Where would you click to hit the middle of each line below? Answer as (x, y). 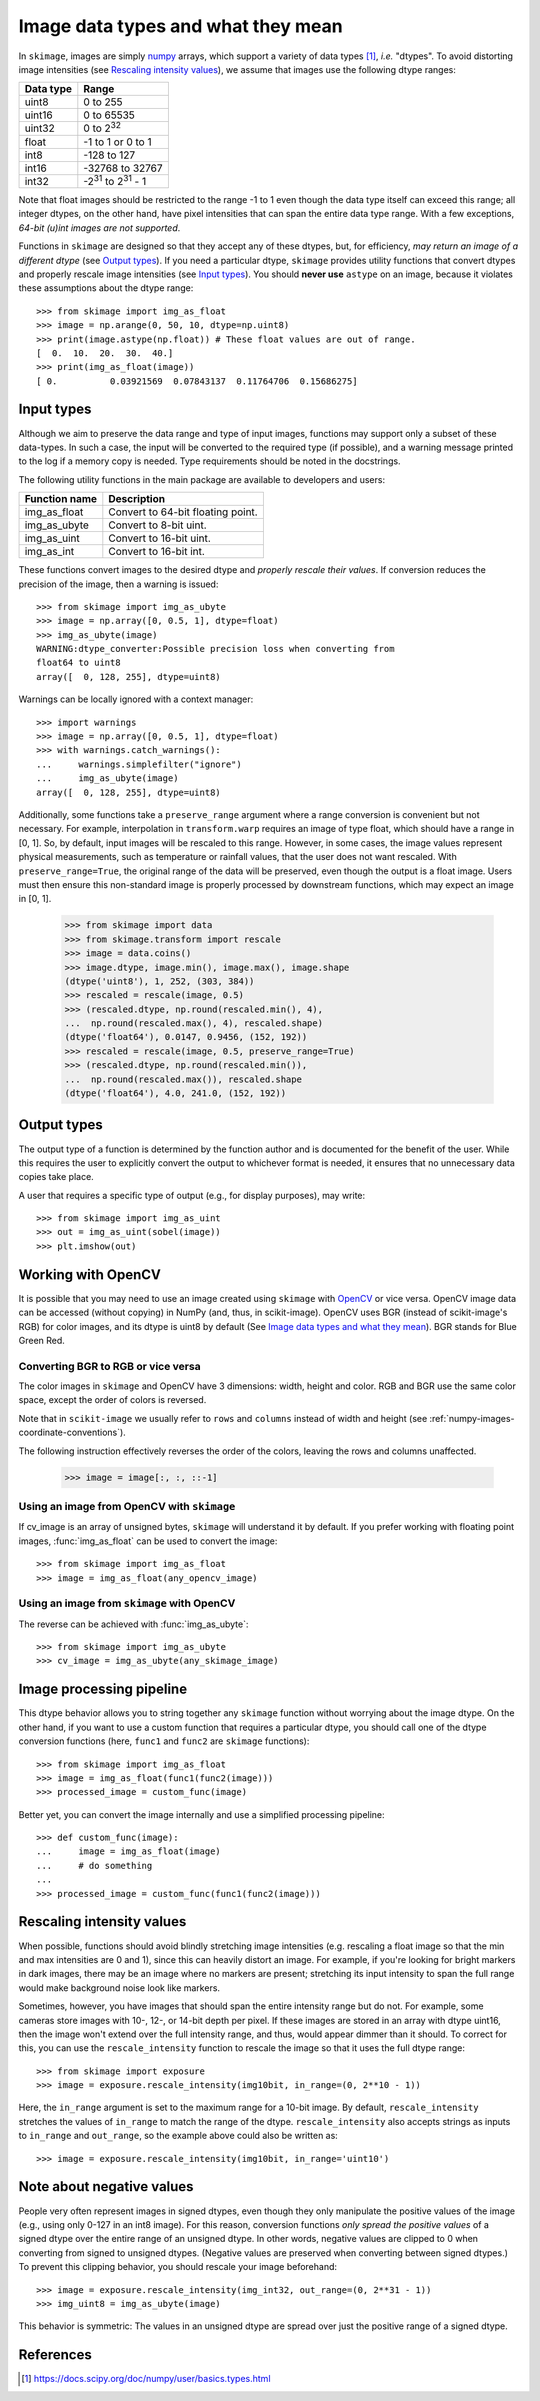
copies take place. (56, 1177)
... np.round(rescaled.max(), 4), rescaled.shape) (194, 1023)
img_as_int (49, 552)
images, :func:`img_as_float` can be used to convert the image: (148, 1541)
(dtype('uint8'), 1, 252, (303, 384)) (159, 981)
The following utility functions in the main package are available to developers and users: (201, 479)
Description (136, 499)
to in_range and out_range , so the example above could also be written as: (178, 2136)
